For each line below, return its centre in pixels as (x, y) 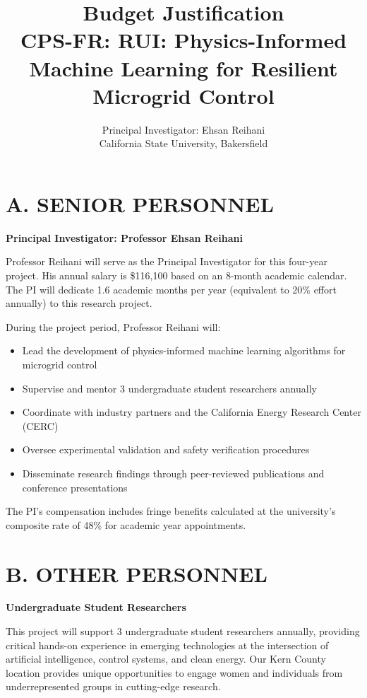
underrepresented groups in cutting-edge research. (113, 686)
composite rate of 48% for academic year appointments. (126, 524)
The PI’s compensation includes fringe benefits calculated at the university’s (171, 511)
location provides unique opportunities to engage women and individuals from (174, 672)
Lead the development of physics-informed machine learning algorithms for (184, 350)
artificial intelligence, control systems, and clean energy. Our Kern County (166, 659)
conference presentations (75, 487)
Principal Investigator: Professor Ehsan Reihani (124, 237)
